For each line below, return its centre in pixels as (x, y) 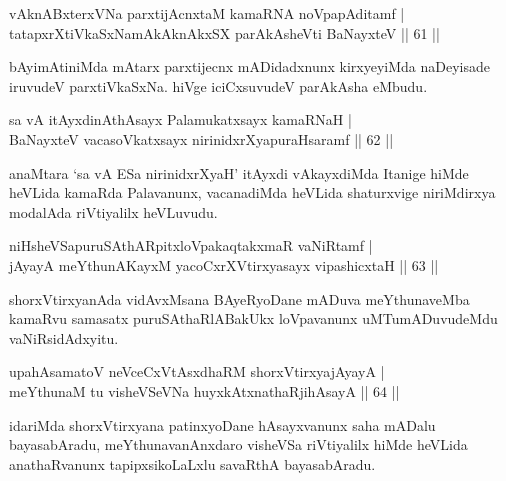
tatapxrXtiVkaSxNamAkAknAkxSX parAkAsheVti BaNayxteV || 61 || (224, 32)
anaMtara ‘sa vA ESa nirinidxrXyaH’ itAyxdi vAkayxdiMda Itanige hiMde (239, 172)
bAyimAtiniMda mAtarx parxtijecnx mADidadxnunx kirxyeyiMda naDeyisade (249, 66)
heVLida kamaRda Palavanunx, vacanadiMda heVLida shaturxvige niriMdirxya (252, 192)
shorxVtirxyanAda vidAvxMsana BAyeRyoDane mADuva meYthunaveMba (239, 298)
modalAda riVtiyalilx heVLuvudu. (113, 211)
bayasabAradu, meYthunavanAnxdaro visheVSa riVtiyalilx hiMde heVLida (238, 444)
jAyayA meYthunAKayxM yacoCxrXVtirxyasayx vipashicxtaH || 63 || (224, 264)
